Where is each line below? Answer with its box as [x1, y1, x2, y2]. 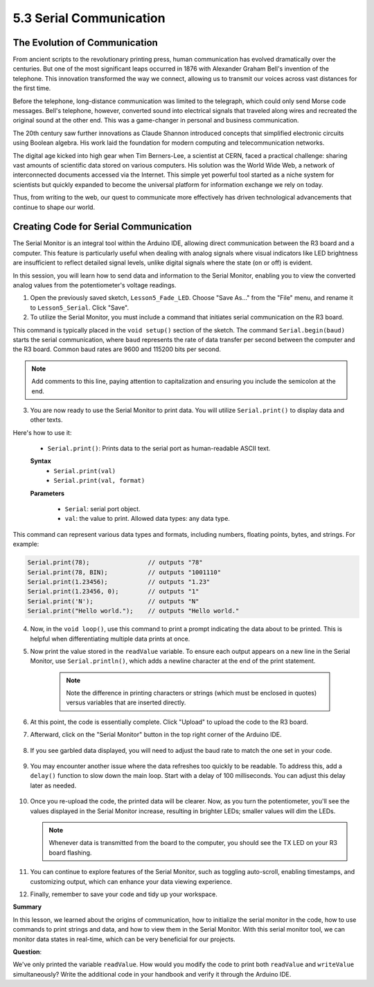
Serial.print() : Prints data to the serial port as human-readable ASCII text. [47, 444, 271, 453]
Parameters [30, 489, 65, 497]
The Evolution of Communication [12, 37, 159, 48]
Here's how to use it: [12, 428, 72, 436]
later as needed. [30, 781, 77, 790]
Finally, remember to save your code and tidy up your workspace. [30, 890, 217, 898]
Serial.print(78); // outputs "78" [27, 558, 204, 567]
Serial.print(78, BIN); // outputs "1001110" [27, 568, 222, 576]
